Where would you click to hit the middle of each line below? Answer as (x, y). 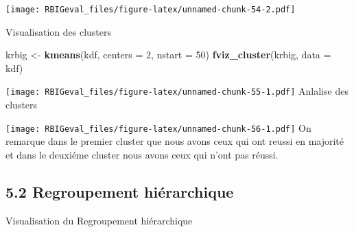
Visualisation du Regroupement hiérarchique (99, 220)
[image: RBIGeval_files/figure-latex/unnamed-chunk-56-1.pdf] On (158, 127)
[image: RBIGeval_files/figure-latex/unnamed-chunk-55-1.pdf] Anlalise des (177, 91)
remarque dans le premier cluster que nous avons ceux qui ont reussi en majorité (175, 141)
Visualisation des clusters (59, 31)
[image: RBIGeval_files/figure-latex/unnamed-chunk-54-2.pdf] (151, 10)
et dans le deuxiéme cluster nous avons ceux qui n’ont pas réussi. (142, 154)
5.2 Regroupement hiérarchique (120, 191)
